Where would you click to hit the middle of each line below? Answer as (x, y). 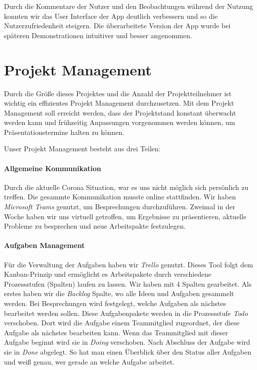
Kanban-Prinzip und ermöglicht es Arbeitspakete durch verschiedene (108, 274)
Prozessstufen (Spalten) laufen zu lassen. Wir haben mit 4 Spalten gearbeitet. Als (128, 283)
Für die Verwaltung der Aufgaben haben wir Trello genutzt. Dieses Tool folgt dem (128, 264)
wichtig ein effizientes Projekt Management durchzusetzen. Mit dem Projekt (119, 103)
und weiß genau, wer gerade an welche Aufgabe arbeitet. (89, 361)
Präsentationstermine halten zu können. (64, 132)
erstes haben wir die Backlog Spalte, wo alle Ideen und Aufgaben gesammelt (119, 293)
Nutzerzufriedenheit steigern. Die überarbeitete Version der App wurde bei (117, 26)
